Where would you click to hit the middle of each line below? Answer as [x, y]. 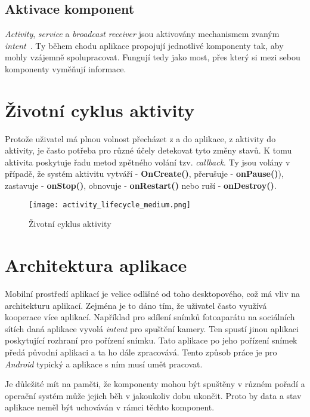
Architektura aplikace [96, 265]
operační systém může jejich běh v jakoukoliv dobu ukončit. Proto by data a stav [153, 395]
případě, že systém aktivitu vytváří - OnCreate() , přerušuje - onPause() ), [144, 174]
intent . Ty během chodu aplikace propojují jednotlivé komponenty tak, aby [144, 45]
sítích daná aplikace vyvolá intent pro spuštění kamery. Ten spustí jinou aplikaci [152, 328]
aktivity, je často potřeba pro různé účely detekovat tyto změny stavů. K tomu [148, 150]
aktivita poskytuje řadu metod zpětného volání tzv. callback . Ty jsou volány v [148, 162]
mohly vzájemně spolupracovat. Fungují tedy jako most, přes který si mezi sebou [153, 57]
